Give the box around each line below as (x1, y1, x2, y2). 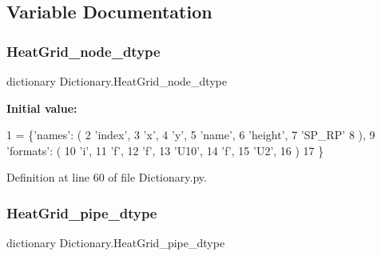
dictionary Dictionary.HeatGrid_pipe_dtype (6, 234, 225, 251)
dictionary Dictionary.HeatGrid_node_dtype (6, 73, 228, 89)
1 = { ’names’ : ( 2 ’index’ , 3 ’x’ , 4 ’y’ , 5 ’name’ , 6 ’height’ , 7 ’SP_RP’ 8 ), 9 (6, 126, 375, 143)
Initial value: (6, 99, 77, 116)
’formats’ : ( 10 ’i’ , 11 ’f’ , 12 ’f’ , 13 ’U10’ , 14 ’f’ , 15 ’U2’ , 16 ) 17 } (6, 142, 324, 158)
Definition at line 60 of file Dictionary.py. (6, 169, 207, 186)
